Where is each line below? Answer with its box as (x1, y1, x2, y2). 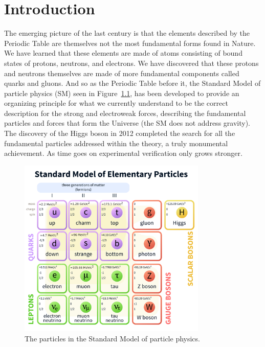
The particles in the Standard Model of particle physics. (25, 333, 200, 344)
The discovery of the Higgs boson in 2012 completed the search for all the (4, 128, 235, 138)
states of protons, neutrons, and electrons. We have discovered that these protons (4, 57, 259, 68)
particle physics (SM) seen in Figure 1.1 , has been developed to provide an (4, 87, 239, 98)
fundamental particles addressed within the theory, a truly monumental (4, 137, 228, 148)
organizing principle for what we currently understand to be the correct (4, 98, 228, 108)
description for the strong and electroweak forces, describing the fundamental (4, 107, 246, 118)
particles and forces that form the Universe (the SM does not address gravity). (4, 118, 250, 128)
